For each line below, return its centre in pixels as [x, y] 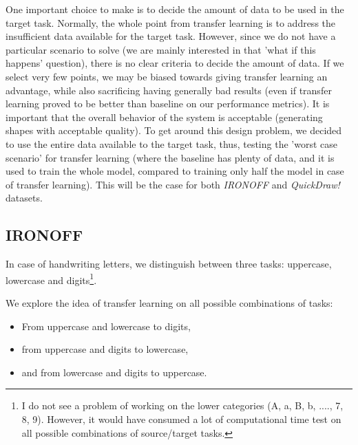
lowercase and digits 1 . [51, 279]
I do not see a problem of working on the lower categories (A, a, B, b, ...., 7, [182, 405]
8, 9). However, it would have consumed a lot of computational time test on [181, 419]
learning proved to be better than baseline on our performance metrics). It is [168, 104]
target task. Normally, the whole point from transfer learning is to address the [171, 22]
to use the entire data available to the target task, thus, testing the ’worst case [171, 143]
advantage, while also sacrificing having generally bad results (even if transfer [169, 90]
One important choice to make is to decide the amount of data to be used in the [175, 9]
